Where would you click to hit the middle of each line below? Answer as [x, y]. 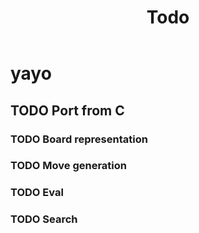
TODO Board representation [79, 139]
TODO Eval [37, 193]
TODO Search [44, 219]
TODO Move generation [69, 166]
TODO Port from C [67, 110]
